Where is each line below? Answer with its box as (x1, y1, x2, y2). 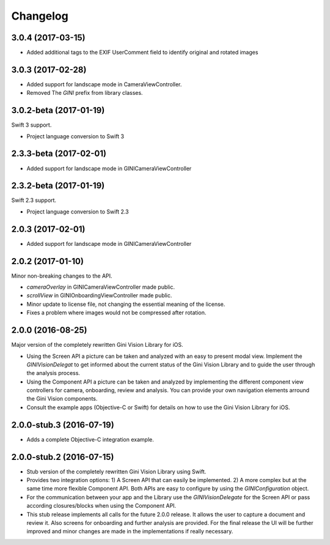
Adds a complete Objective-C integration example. (26, 436, 154, 443)
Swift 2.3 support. (11, 196, 57, 204)
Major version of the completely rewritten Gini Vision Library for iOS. (11, 341, 183, 349)
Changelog (11, 9, 68, 23)
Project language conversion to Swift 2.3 (26, 208, 129, 215)
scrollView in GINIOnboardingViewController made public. (26, 292, 172, 299)
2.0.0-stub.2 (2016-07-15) (11, 451, 114, 462)
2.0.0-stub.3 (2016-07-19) (11, 420, 114, 430)
